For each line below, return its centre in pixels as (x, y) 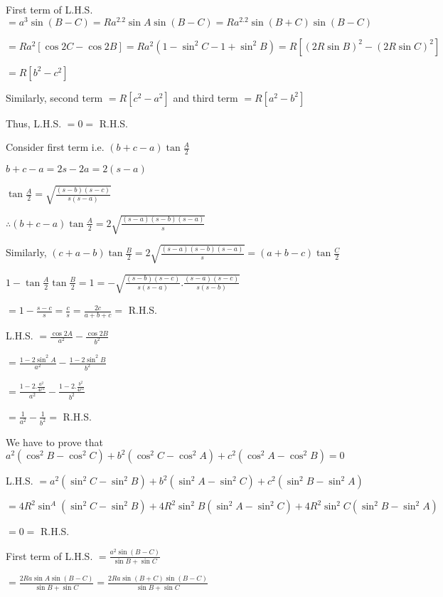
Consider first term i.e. (55, 147)
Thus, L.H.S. (34, 123)
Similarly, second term (54, 97)
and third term (206, 97)
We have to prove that (54, 442)
